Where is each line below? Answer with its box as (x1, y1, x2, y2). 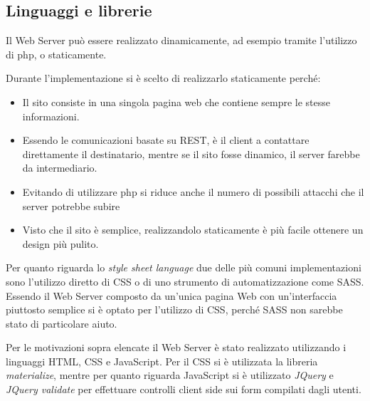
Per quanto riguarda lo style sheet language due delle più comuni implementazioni (6, 260, 361, 275)
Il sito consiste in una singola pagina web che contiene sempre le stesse (22, 94, 331, 109)
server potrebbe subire (22, 198, 120, 213)
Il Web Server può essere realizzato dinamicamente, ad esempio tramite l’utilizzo (6, 33, 357, 48)
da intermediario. (22, 160, 97, 175)
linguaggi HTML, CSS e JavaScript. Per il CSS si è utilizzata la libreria (6, 353, 318, 368)
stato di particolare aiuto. (6, 316, 117, 330)
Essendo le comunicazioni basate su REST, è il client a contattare (22, 132, 310, 147)
